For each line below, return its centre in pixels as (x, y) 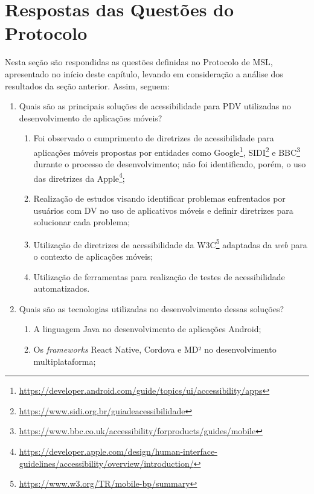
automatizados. (62, 288)
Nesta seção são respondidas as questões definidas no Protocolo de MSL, (139, 62)
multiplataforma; (65, 361)
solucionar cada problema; (82, 222)
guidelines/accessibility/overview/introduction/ (106, 463)
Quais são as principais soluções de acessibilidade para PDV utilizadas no (155, 106)
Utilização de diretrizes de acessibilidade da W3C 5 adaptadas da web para (170, 243)
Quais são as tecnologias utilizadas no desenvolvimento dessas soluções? (152, 308)
